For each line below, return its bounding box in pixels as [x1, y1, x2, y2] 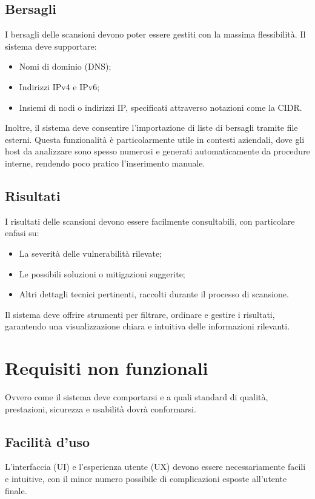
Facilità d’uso [5, 432, 90, 451]
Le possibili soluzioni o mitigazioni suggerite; [19, 267, 185, 280]
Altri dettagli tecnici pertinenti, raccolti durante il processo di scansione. [19, 288, 289, 300]
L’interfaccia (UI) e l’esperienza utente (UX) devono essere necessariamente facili [5, 460, 306, 473]
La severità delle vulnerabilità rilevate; [19, 246, 162, 259]
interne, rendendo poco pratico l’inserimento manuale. [5, 156, 205, 169]
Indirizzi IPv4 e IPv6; [19, 80, 100, 93]
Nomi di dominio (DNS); [19, 60, 111, 73]
